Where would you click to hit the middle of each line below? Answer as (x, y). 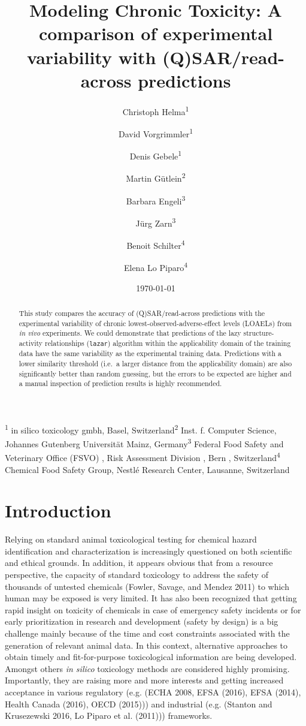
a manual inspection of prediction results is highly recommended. (120, 383)
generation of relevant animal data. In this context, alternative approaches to (146, 645)
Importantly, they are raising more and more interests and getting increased (144, 680)
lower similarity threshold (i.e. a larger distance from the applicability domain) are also (155, 363)
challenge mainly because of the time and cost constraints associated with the (147, 633)
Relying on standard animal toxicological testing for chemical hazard (131, 539)
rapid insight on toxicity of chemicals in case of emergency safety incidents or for (153, 609)
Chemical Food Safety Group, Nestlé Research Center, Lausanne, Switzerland (147, 469)
